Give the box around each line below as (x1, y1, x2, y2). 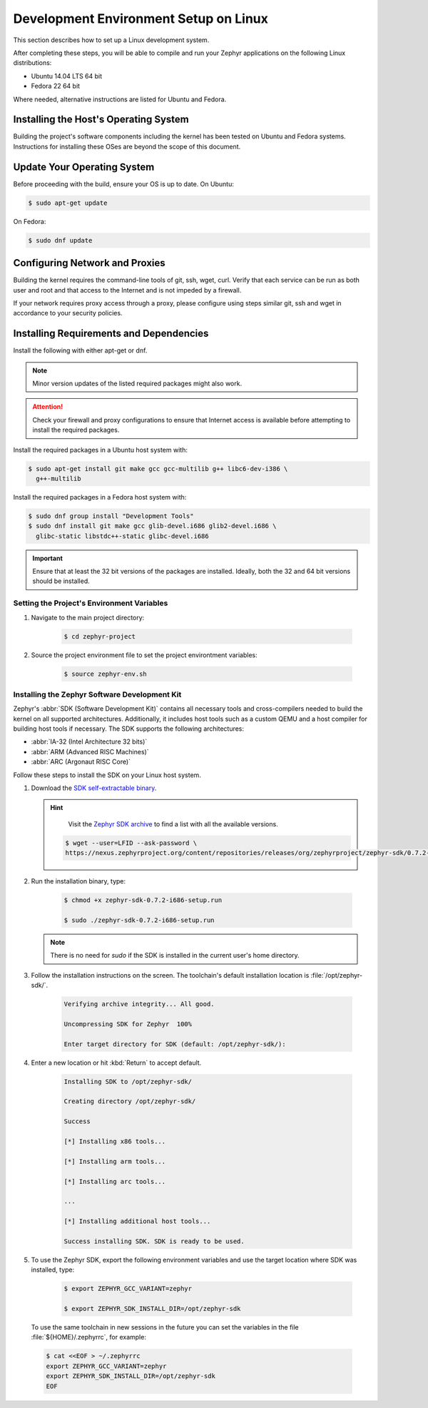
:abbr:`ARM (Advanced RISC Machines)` (31, 747, 149, 756)
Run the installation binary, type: (31, 877, 126, 886)
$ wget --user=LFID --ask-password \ (65, 839, 198, 847)
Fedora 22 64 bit (31, 82, 81, 91)
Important (32, 554, 63, 562)
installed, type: (31, 1265, 75, 1274)
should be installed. (32, 577, 91, 585)
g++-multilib (36, 475, 81, 482)
